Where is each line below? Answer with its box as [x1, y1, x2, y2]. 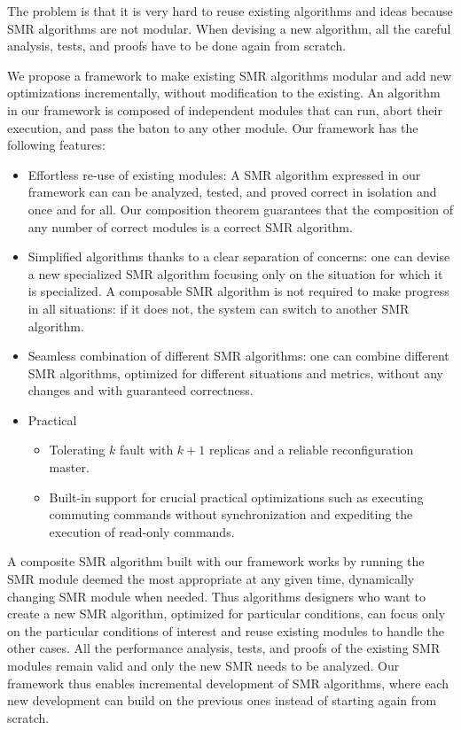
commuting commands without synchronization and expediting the [49, 505, 413, 524]
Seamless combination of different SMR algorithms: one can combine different [27, 346, 449, 365]
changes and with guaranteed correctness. [27, 381, 254, 400]
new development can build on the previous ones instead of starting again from [7, 691, 437, 710]
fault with [119, 440, 174, 459]
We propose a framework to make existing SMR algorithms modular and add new [7, 66, 452, 84]
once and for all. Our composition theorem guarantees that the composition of [27, 199, 453, 218]
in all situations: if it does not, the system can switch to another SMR [27, 299, 410, 317]
